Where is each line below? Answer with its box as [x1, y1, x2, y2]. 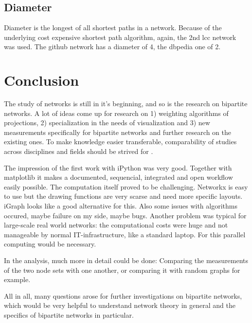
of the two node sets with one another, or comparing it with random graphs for [4, 265, 240, 275]
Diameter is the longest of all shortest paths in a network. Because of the [4, 22, 222, 33]
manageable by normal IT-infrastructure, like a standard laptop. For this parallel [4, 229, 246, 239]
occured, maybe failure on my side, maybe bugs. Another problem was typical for [4, 210, 247, 220]
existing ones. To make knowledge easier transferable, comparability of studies [4, 136, 237, 147]
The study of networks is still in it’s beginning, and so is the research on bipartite [4, 98, 248, 109]
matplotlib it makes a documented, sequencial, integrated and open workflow [4, 172, 233, 182]
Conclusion [4, 70, 79, 90]
